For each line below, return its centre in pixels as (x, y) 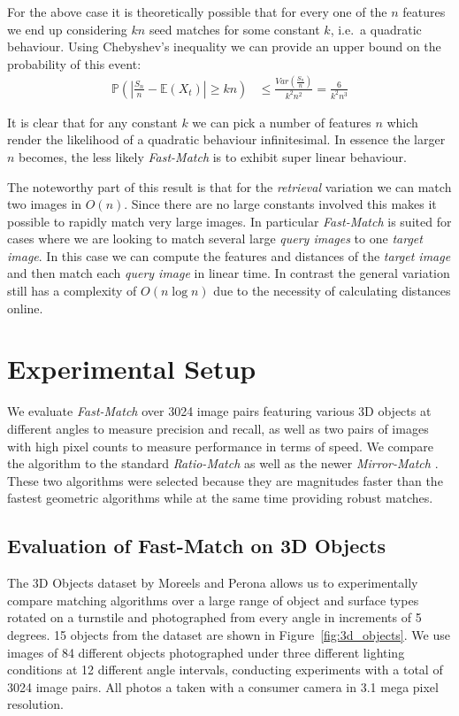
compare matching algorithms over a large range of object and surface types (213, 600)
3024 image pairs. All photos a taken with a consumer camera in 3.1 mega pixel (223, 686)
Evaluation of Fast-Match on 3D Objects (196, 546)
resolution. (35, 704)
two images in (45, 204)
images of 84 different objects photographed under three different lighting (206, 652)
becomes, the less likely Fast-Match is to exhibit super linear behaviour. (213, 156)
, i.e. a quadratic (376, 29)
